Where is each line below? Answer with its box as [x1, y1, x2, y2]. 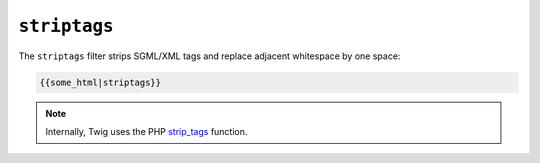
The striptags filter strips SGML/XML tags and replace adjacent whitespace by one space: [18, 50, 401, 62]
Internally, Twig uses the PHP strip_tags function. [45, 125, 248, 137]
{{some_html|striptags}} [39, 76, 162, 88]
